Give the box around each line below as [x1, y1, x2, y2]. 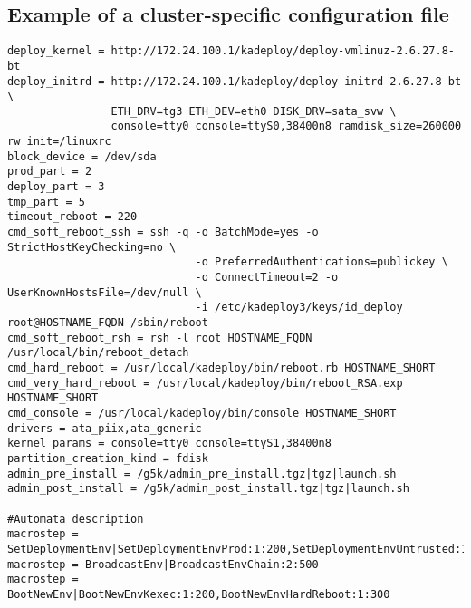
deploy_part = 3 [7, 180, 105, 194]
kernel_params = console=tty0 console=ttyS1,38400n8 [7, 437, 332, 450]
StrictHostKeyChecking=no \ [7, 240, 177, 254]
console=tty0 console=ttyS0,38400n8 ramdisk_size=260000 [111, 120, 462, 133]
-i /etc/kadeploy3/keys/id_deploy [195, 301, 403, 314]
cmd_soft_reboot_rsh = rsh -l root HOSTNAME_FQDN [7, 331, 312, 344]
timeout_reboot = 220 [7, 210, 138, 224]
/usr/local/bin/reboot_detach [7, 346, 189, 360]
